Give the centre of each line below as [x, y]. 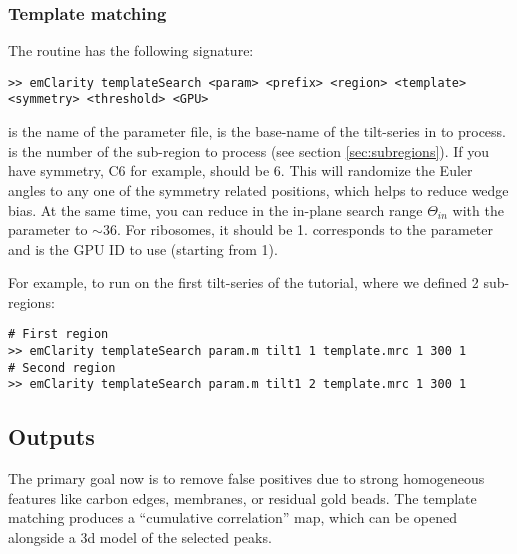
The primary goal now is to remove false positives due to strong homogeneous [246, 478]
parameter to [48, 229]
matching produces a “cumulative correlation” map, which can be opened [232, 517]
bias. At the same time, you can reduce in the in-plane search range [215, 209]
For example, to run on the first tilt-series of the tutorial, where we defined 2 [243, 282]
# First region [58, 334]
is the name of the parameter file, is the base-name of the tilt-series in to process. [257, 131]
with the [478, 209]
